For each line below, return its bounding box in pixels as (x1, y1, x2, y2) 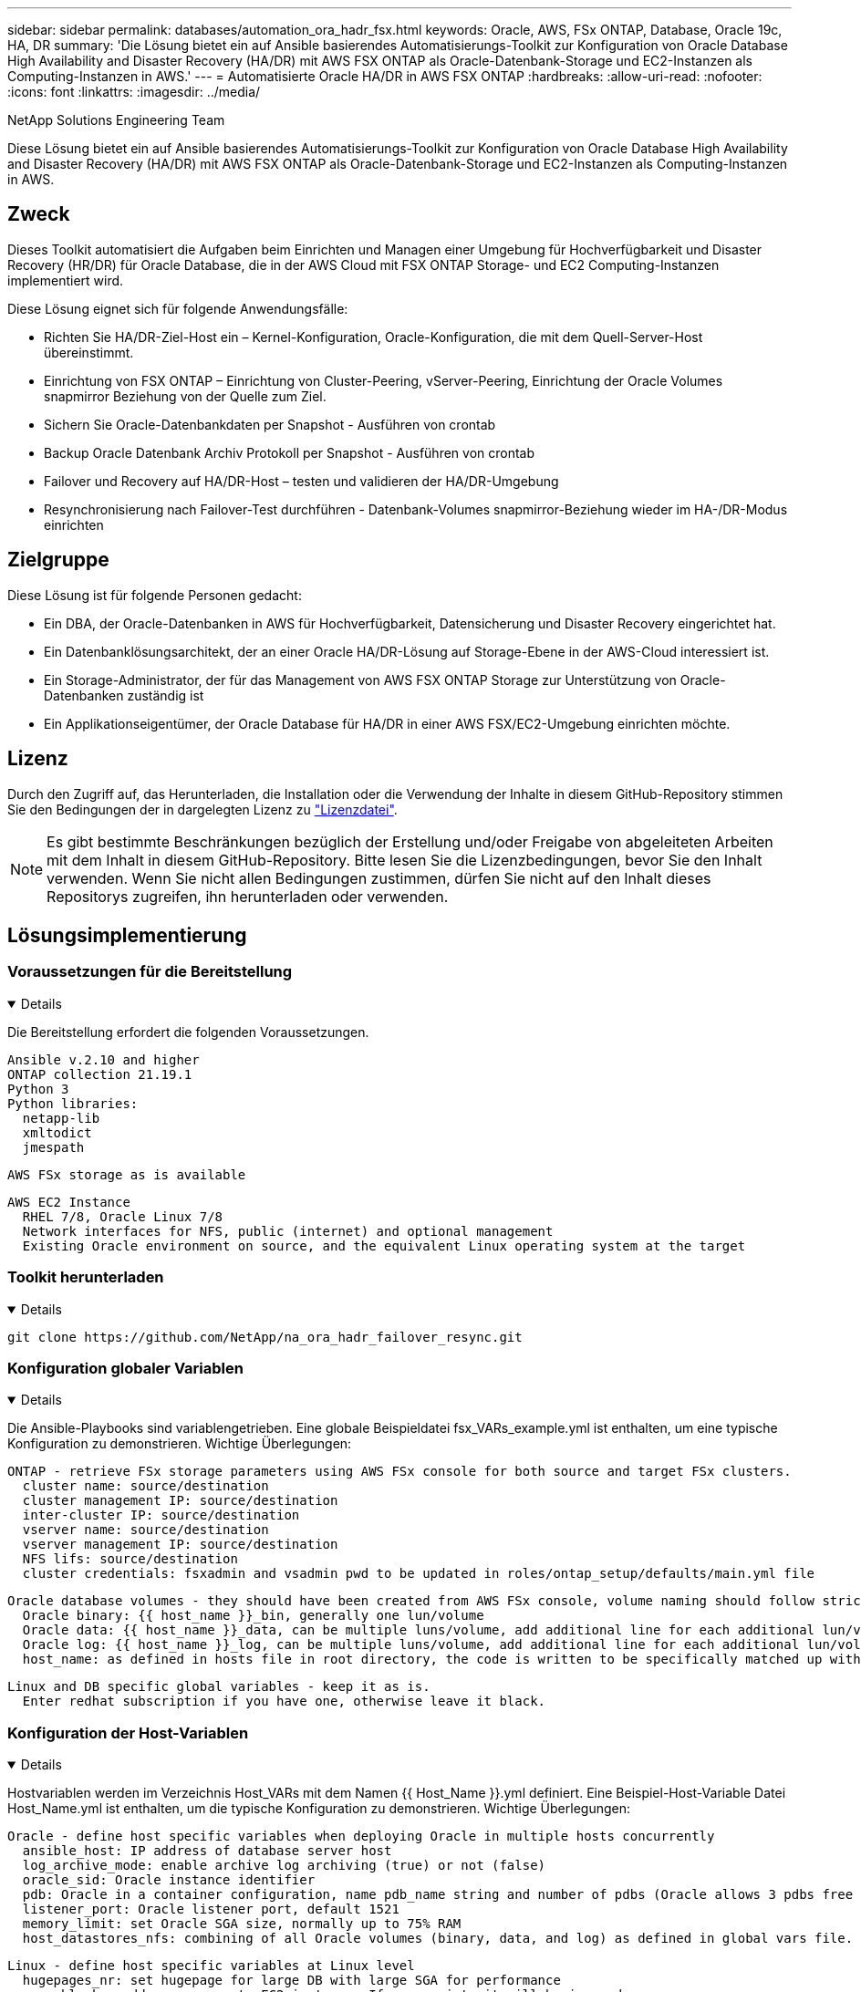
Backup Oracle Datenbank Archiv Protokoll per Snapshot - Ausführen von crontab (44, 444, 535, 461)
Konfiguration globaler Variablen (7, 1358, 244, 1377)
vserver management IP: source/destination (22, 1537, 338, 1552)
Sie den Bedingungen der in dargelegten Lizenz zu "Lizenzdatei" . (7, 801, 398, 817)
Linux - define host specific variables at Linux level (7, 1958, 415, 1973)
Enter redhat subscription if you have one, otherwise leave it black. (22, 1694, 546, 1709)
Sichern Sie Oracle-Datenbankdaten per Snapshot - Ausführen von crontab (44, 416, 496, 432)
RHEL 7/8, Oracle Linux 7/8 (22, 1209, 223, 1224)
